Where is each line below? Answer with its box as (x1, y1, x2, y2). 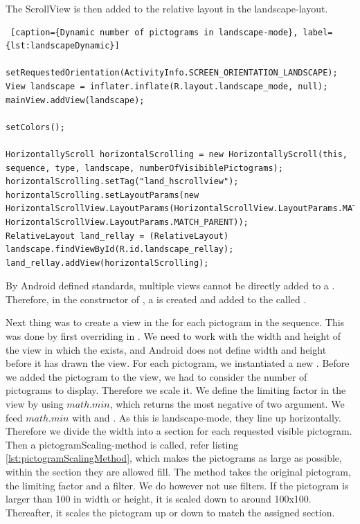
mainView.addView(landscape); (6, 95, 145, 105)
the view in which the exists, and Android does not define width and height (6, 342, 327, 356)
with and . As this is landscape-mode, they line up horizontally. (72, 410, 342, 424)
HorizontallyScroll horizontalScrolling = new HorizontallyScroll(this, (6, 149, 348, 159)
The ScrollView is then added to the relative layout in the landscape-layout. (6, 1, 328, 15)
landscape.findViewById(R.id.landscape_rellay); (6, 244, 234, 255)
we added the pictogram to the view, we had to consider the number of (6, 369, 307, 383)
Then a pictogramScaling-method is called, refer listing (6, 437, 239, 451)
